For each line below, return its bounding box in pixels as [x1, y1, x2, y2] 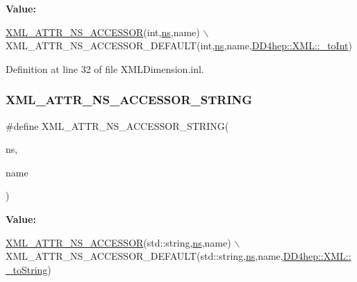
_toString [6, 262, 48, 276]
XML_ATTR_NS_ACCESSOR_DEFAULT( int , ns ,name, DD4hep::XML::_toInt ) [6, 38, 352, 53]
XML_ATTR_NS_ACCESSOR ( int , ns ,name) [6, 24, 200, 39]
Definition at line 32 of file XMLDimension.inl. [6, 61, 204, 76]
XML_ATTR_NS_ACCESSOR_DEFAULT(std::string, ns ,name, [6, 249, 283, 263]
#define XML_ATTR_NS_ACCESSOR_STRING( [6, 118, 229, 133]
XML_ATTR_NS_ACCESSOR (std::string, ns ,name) [6, 235, 231, 249]
